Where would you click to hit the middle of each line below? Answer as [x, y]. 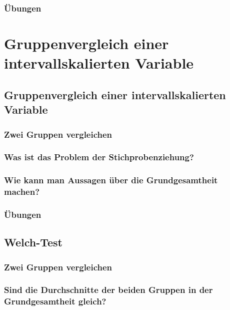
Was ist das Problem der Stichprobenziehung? [99, 157]
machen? [22, 192]
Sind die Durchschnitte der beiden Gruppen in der [108, 290]
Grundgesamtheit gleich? [55, 301]
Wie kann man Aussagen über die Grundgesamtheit [111, 180]
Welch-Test [33, 242]
